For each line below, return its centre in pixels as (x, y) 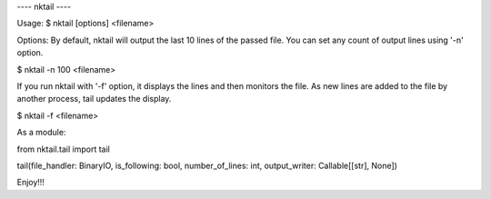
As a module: (41, 133)
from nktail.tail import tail (64, 149)
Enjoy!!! (31, 183)
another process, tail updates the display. (94, 99)
